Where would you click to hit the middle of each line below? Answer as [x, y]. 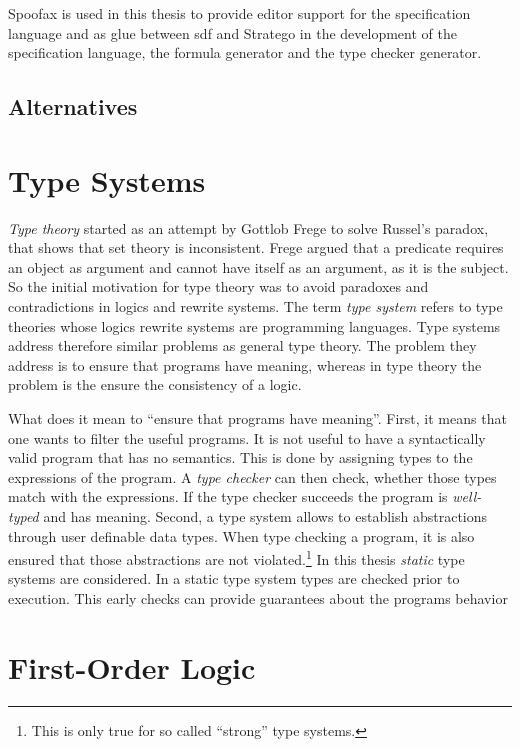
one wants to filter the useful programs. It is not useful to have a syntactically [247, 437]
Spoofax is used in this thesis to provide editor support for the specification [239, 13]
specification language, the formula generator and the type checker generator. [245, 52]
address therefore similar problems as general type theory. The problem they [242, 345]
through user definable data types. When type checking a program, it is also [241, 535]
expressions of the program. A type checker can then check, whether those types [252, 476]
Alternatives [73, 106]
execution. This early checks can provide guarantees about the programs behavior [258, 598]
